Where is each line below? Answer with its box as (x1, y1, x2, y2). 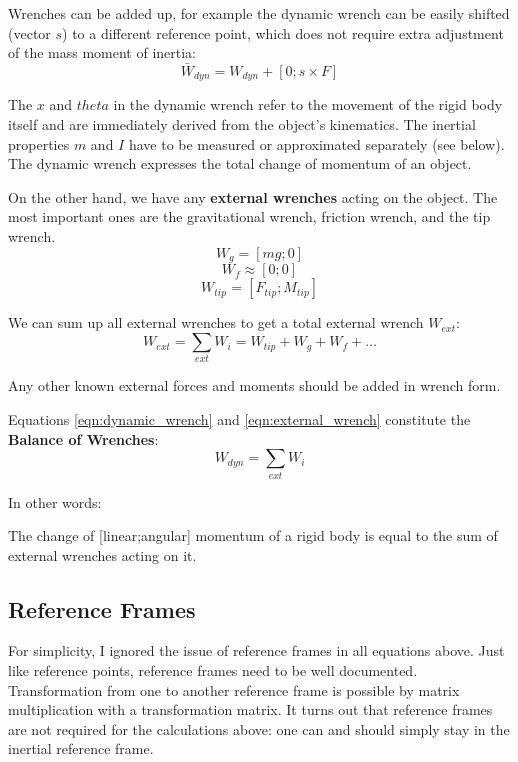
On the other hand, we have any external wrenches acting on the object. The (8, 186, 498, 207)
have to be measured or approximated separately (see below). (128, 133, 505, 154)
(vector (8, 22, 51, 43)
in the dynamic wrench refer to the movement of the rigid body (113, 94, 503, 115)
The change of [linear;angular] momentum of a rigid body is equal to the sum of (8, 525, 498, 546)
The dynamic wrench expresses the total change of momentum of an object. (8, 153, 472, 174)
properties (8, 133, 70, 154)
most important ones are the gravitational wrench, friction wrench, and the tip (8, 206, 491, 227)
